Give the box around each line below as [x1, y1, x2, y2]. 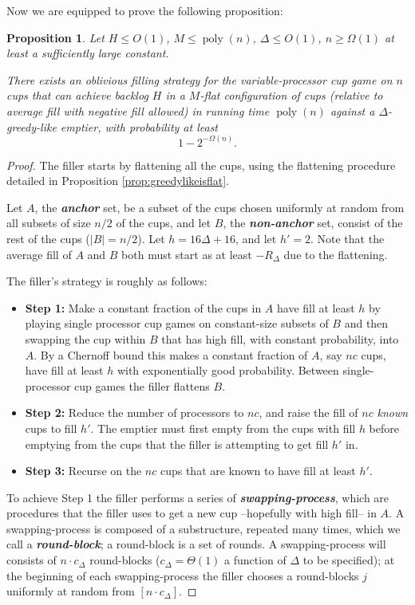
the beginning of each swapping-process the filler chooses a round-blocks [6, 567, 359, 583]
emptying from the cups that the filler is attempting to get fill [25, 435, 329, 452]
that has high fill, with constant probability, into [161, 330, 399, 347]
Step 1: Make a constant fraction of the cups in [25, 299, 262, 316]
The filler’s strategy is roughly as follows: [6, 273, 207, 289]
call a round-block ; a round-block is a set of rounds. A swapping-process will [6, 536, 386, 552]
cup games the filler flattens [74, 377, 210, 394]
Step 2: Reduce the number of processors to [25, 404, 244, 421]
